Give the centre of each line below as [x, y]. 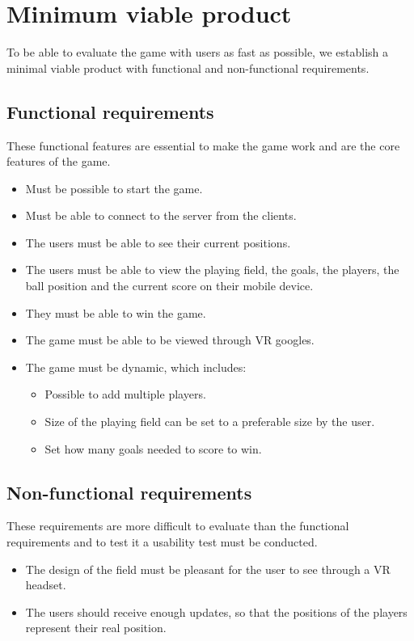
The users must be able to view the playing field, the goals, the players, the [212, 270]
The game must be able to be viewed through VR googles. [170, 340]
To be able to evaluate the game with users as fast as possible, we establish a [197, 52]
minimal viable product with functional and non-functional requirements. [188, 67]
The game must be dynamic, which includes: [136, 367]
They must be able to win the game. [116, 312]
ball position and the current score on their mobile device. [169, 286]
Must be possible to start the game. [114, 188]
